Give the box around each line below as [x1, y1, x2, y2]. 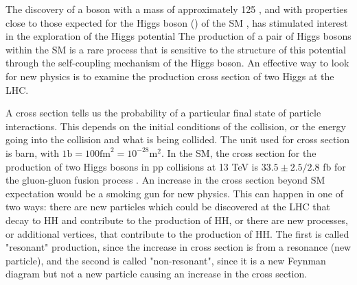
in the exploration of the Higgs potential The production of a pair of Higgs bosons [5, 29, 352, 43]
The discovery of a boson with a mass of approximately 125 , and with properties [5, 2, 347, 16]
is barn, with [5, 145, 59, 160]
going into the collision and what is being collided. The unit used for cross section [5, 132, 350, 147]
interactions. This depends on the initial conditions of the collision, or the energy [5, 119, 346, 133]
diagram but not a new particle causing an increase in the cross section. [5, 267, 308, 281]
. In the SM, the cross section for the [161, 145, 316, 160]
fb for [323, 159, 346, 173]
